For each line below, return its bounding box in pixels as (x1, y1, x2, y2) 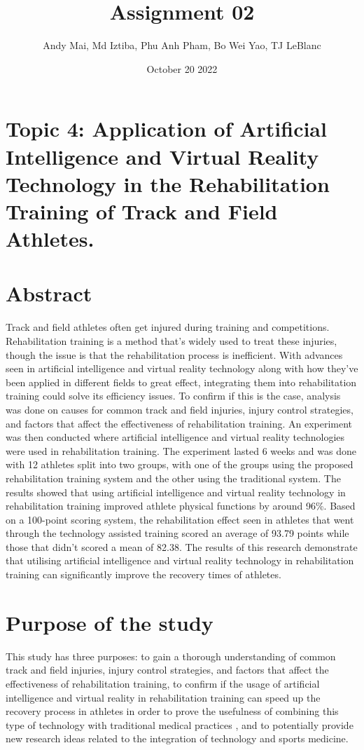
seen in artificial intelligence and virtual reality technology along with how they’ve (6, 361, 358, 376)
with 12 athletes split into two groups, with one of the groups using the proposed (6, 457, 353, 472)
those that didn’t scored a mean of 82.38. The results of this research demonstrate (6, 539, 358, 554)
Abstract (6, 279, 92, 308)
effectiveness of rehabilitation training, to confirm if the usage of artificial (6, 676, 320, 690)
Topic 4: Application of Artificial (6, 114, 327, 143)
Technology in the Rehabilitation (6, 169, 330, 198)
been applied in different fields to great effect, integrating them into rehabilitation (6, 374, 357, 389)
